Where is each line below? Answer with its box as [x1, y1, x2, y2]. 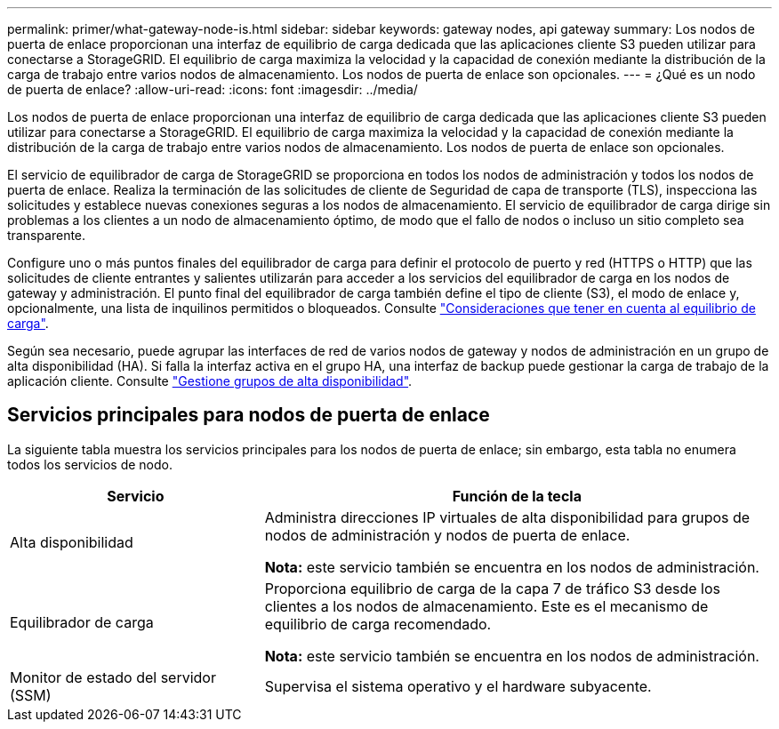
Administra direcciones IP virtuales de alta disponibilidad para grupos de [264, 508, 751, 526]
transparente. [7, 228, 86, 243]
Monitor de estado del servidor [10, 668, 216, 686]
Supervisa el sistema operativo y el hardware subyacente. [264, 677, 652, 695]
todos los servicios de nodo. [7, 456, 173, 472]
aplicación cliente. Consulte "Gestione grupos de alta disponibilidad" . [7, 373, 413, 389]
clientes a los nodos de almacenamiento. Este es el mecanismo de [264, 597, 709, 615]
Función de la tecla [452, 486, 582, 505]
